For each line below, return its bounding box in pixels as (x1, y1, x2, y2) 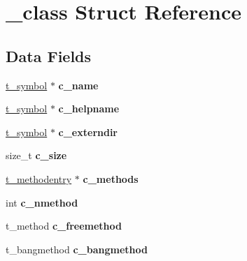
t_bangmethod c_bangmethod (6, 241, 148, 256)
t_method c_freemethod (6, 218, 122, 233)
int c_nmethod (6, 195, 78, 209)
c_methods (83, 171, 139, 186)
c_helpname (58, 101, 120, 116)
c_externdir (58, 124, 118, 139)
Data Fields (6, 45, 92, 66)
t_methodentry (6, 171, 72, 186)
